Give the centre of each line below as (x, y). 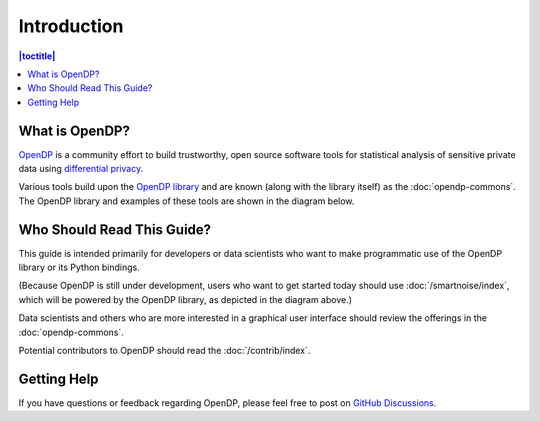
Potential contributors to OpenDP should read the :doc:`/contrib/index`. (164, 351)
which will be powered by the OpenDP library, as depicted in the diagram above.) (185, 299)
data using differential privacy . (81, 169)
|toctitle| (37, 56)
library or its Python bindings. (79, 267)
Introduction (71, 26)
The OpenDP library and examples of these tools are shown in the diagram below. (186, 201)
